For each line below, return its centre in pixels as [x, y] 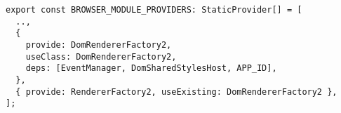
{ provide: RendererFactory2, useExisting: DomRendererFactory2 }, [176, 92]
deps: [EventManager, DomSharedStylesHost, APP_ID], [151, 68]
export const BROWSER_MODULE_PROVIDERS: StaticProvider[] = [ [154, 10]
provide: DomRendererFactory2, [99, 45]
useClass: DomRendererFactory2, [101, 56]
